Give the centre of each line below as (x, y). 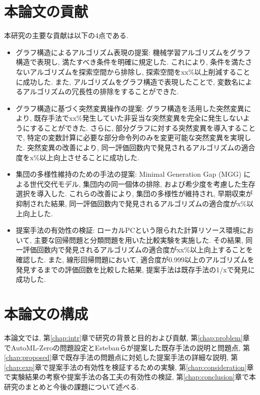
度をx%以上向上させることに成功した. (77, 157)
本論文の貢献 (46, 11)
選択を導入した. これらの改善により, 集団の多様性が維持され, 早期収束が (134, 193)
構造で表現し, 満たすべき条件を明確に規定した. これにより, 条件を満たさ (134, 62)
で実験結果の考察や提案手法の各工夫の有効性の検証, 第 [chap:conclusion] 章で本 (130, 377)
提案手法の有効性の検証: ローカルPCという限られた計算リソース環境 (128, 230)
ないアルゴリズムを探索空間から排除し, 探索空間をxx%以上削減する (126, 71)
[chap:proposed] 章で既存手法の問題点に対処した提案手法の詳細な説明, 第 (121, 357)
